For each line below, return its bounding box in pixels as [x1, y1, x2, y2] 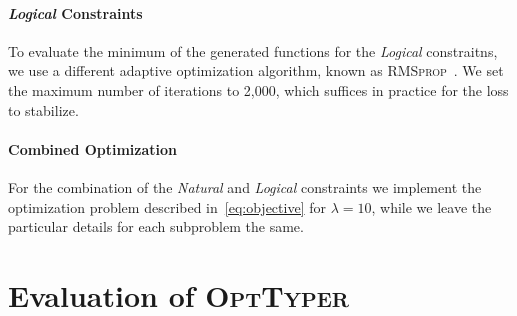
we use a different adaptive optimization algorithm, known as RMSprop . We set [8, 60, 504, 81]
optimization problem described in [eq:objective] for [8, 196, 326, 217]
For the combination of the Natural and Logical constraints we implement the [8, 176, 482, 197]
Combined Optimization [8, 138, 178, 159]
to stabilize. [8, 99, 79, 120]
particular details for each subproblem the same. [8, 216, 304, 237]
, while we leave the [371, 196, 492, 217]
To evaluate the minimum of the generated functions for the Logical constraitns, [8, 40, 498, 61]
